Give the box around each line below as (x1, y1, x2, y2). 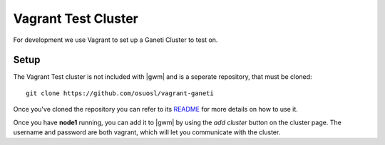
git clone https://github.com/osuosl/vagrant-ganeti (26, 89, 214, 97)
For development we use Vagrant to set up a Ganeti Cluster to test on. (13, 36, 218, 44)
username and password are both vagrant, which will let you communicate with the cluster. (13, 128, 281, 136)
